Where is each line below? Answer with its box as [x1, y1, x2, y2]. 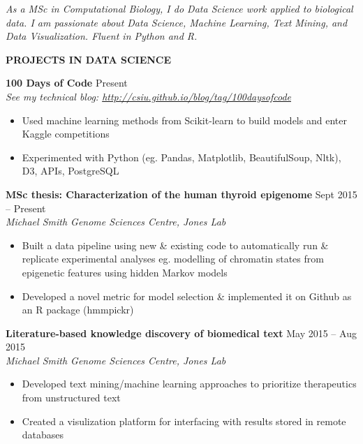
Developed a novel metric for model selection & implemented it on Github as [22, 288, 352, 303]
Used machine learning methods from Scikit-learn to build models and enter [22, 112, 347, 127]
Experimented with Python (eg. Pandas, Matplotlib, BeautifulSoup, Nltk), [22, 149, 341, 164]
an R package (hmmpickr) [22, 302, 134, 317]
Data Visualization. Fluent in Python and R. [6, 29, 198, 43]
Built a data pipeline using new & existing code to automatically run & [22, 237, 329, 252]
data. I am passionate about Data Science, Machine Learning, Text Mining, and [6, 15, 348, 29]
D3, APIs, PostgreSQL [22, 163, 119, 178]
